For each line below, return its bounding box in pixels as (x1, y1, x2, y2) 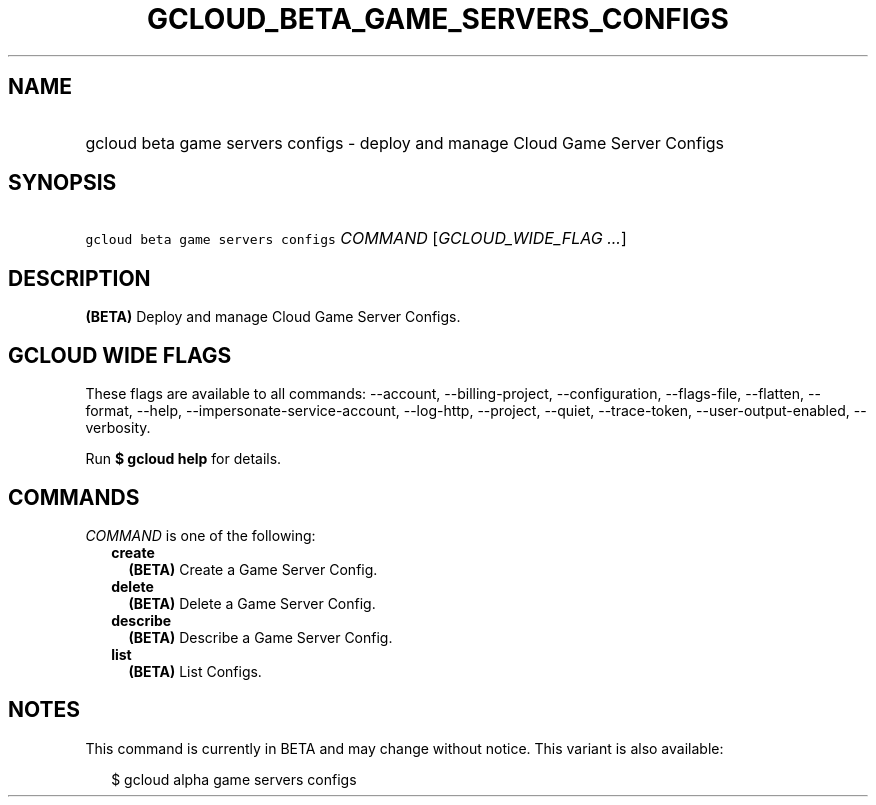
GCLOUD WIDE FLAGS (8, 342, 232, 368)
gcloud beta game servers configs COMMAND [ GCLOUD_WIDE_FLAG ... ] (85, 228, 627, 249)
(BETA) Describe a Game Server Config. (128, 628, 393, 646)
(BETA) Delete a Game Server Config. (128, 594, 376, 612)
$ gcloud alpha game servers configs (111, 770, 357, 788)
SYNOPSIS (8, 170, 117, 196)
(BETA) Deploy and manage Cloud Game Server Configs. (85, 308, 461, 326)
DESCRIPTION (8, 265, 151, 291)
